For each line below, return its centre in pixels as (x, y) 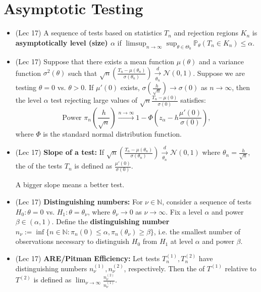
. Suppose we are (219, 73)
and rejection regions (206, 33)
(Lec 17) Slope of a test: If (60, 152)
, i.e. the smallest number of (197, 231)
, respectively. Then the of (164, 268)
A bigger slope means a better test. (70, 184)
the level (29, 100)
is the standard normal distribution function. (112, 133)
